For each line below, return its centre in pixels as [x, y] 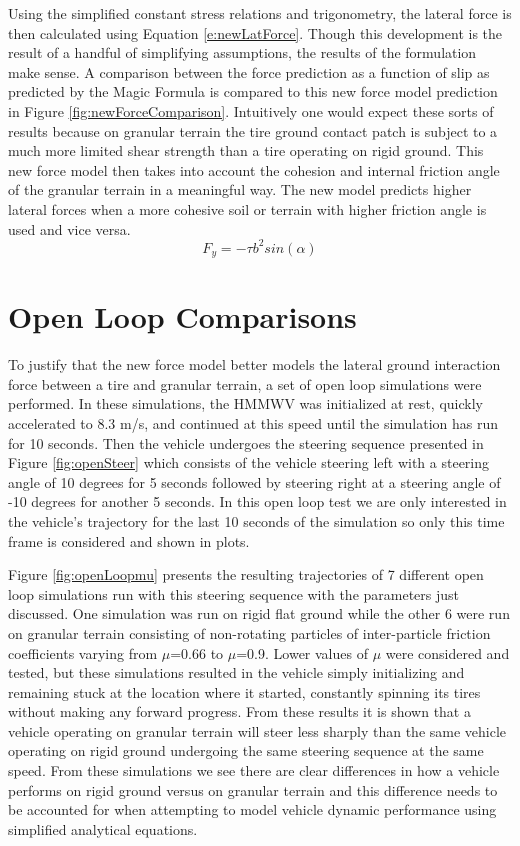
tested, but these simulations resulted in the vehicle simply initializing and [236, 672]
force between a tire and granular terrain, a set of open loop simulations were [245, 383]
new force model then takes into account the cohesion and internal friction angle [254, 169]
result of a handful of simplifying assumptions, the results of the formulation [242, 52]
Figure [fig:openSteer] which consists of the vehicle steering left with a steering [249, 462]
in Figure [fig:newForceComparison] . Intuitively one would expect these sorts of [251, 110]
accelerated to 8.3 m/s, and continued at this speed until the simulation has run [253, 422]
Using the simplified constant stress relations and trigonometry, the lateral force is [260, 13]
